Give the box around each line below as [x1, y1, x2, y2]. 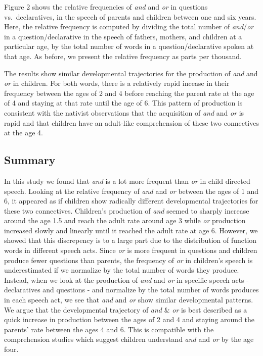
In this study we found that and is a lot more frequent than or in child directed [4, 175, 250, 186]
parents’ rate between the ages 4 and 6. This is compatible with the [4, 324, 214, 334]
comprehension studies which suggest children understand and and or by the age [4, 334, 254, 344]
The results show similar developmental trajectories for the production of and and [4, 68, 258, 78]
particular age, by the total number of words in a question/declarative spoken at [4, 41, 254, 52]
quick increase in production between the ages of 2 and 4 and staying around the [4, 314, 255, 325]
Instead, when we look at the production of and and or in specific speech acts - [4, 274, 249, 285]
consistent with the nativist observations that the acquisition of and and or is [4, 107, 244, 118]
